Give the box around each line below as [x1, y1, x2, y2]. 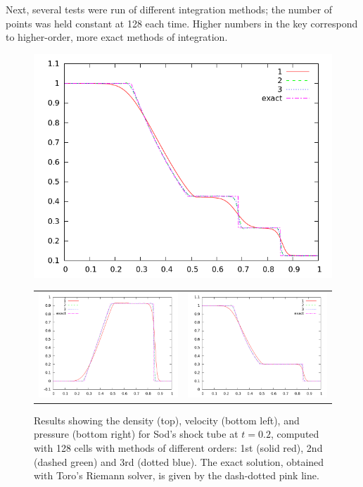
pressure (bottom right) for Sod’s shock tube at [34, 426, 238, 441]
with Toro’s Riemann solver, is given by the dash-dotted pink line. [34, 468, 319, 483]
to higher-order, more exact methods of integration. [6, 30, 228, 44]
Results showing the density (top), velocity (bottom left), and [34, 412, 300, 427]
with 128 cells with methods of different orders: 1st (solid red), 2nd [34, 440, 323, 455]
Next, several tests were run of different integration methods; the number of [6, 2, 333, 16]
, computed [270, 426, 319, 441]
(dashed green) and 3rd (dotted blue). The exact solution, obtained [34, 454, 324, 469]
